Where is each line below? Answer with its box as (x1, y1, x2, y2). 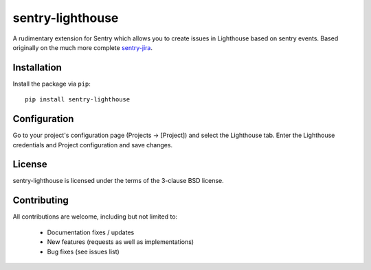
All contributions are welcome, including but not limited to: (12, 212, 178, 221)
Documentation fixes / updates (47, 228, 135, 236)
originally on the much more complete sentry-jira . (12, 43, 153, 51)
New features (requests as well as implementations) (47, 238, 194, 246)
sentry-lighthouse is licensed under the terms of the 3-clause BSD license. (12, 177, 224, 185)
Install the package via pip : (12, 79, 91, 88)
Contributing (12, 195, 69, 206)
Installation (12, 62, 62, 73)
